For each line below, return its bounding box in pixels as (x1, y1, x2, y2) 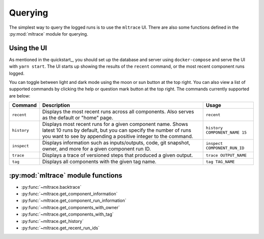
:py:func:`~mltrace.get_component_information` (21, 191, 118, 197)
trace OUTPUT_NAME (206, 153, 247, 158)
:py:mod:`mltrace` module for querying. (9, 31, 88, 37)
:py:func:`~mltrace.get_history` (21, 218, 84, 224)
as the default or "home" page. (42, 115, 113, 121)
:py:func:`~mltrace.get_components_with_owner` (21, 204, 120, 210)
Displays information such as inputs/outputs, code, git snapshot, (42, 139, 191, 146)
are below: (9, 93, 30, 99)
